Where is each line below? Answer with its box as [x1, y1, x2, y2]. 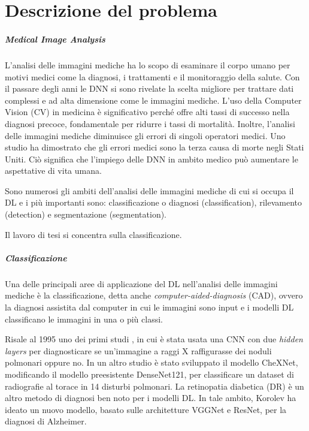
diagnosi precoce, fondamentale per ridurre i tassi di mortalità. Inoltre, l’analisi [5, 117, 295, 129]
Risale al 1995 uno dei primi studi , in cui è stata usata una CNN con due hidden [5, 333, 303, 345]
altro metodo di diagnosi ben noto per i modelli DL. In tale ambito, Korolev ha [5, 391, 296, 404]
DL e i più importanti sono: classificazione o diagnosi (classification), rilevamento [5, 196, 302, 209]
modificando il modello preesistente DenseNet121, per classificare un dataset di [5, 367, 294, 380]
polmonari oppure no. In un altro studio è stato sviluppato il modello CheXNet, [5, 356, 298, 369]
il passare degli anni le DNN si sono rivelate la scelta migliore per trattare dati [5, 82, 294, 95]
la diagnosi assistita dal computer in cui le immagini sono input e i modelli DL [5, 301, 294, 313]
